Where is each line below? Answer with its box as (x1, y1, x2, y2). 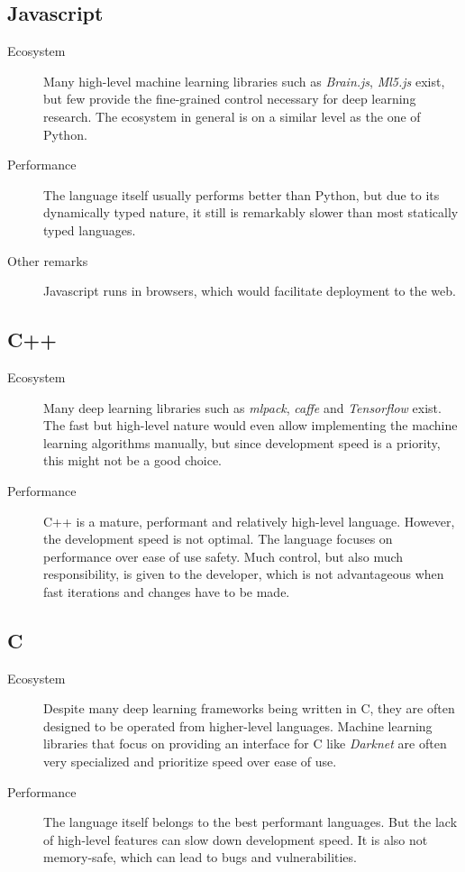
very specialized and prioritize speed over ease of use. (43, 752, 337, 771)
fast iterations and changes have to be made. (43, 582, 290, 601)
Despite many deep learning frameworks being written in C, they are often (43, 699, 455, 718)
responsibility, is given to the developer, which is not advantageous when (43, 565, 444, 583)
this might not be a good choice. (43, 451, 223, 470)
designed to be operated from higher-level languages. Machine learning (43, 716, 433, 735)
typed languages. (43, 220, 136, 239)
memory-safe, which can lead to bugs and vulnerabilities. (43, 848, 357, 867)
